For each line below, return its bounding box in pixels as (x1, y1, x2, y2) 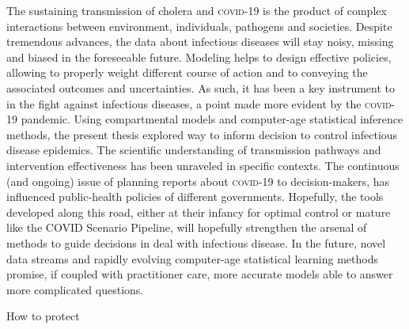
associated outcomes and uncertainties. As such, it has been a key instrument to (6, 79, 396, 96)
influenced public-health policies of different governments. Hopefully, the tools (6, 188, 384, 205)
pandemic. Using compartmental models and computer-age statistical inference (21, 111, 403, 127)
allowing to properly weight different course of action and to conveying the (6, 64, 368, 81)
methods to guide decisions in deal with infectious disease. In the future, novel (6, 234, 386, 251)
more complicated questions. (6, 281, 144, 297)
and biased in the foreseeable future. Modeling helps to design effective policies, (6, 48, 392, 65)
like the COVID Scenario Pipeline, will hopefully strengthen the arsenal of (6, 219, 367, 236)
